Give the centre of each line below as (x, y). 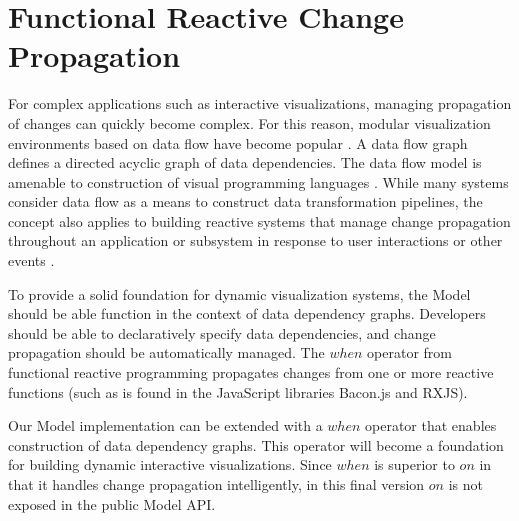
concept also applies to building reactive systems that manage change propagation (259, 220)
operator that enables (431, 425)
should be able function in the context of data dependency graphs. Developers (247, 313)
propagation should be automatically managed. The (166, 352)
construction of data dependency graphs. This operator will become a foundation (256, 444)
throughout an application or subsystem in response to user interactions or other (255, 240)
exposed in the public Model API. (112, 503)
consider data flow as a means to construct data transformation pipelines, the (245, 201)
